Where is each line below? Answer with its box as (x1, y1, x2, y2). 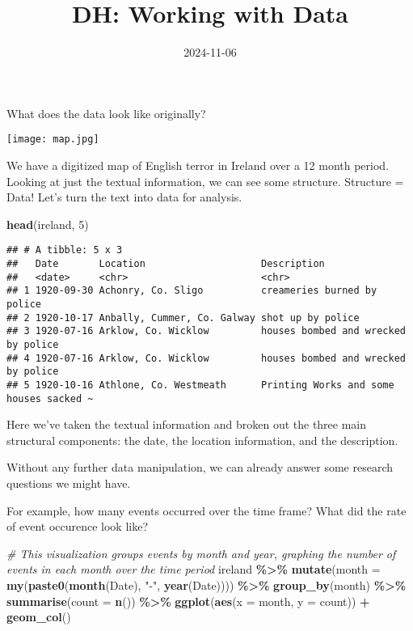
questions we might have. (6, 475, 131, 491)
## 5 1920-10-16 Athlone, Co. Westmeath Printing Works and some (6, 379, 394, 391)
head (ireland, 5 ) (6, 215, 89, 232)
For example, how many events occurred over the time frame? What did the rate (6, 502, 407, 519)
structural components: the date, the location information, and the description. (6, 431, 398, 448)
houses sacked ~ (6, 392, 94, 404)
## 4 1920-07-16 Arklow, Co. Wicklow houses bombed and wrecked (6, 352, 406, 364)
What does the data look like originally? (6, 104, 206, 121)
